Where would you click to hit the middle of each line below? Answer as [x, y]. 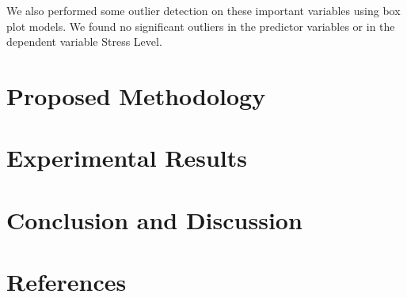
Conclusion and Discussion [154, 219]
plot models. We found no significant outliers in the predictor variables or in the [201, 26]
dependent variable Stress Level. [84, 41]
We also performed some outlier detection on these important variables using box [203, 10]
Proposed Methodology [136, 95]
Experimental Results [127, 158]
